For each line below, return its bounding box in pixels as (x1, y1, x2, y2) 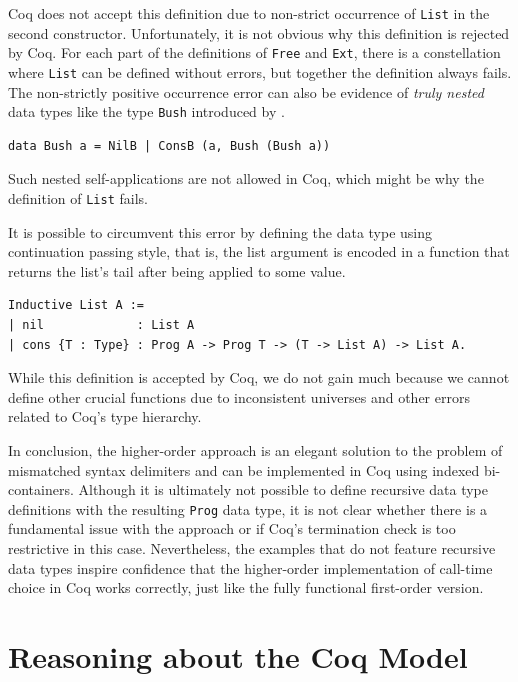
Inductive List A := (8, 298, 145, 313)
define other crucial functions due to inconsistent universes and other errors (8, 386, 470, 407)
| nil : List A (8, 318, 195, 333)
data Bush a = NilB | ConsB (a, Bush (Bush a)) (8, 138, 331, 153)
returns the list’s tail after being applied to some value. (8, 260, 346, 281)
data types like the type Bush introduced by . (8, 101, 285, 122)
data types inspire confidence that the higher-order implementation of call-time (8, 557, 493, 578)
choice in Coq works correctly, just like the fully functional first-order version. (8, 577, 484, 598)
